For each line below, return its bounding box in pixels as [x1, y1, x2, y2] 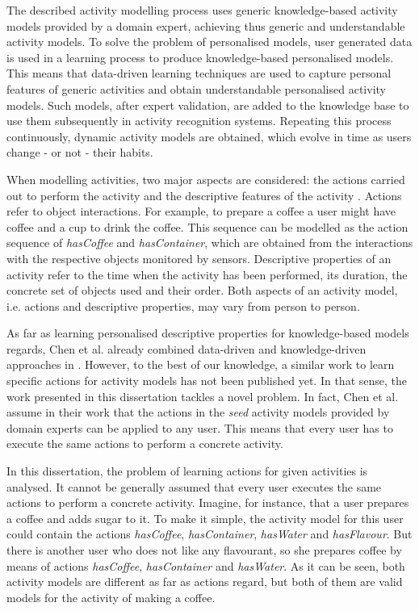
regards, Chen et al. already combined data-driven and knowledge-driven [6, 340, 367, 357]
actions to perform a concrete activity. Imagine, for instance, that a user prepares [6, 494, 409, 511]
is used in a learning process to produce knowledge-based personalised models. [6, 48, 394, 65]
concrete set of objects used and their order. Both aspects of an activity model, [6, 282, 398, 299]
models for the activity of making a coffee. [6, 588, 216, 605]
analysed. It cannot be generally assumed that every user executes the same [6, 478, 382, 495]
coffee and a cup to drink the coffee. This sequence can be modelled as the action [6, 218, 409, 235]
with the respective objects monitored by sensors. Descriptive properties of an [6, 249, 392, 266]
